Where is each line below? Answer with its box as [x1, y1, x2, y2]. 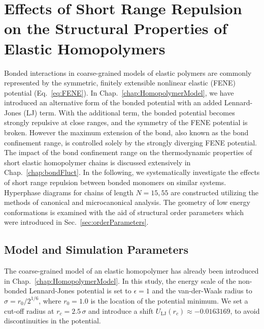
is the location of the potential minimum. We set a [90, 295, 248, 306]
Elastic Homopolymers [4, 38, 166, 58]
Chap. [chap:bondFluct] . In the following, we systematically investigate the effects [4, 167, 260, 177]
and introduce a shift [88, 305, 154, 316]
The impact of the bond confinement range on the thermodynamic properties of [4, 147, 252, 158]
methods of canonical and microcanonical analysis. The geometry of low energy [4, 197, 250, 207]
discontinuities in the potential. [4, 315, 101, 326]
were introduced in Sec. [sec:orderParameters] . [4, 217, 149, 227]
